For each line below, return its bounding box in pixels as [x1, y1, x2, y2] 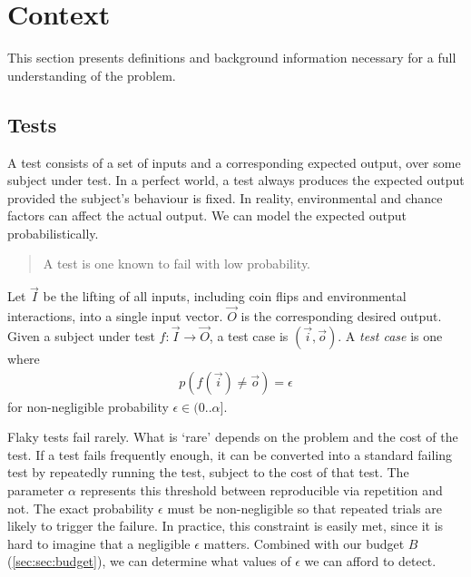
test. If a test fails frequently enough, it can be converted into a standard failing [7, 445, 453, 464]
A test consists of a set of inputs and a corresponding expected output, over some [7, 152, 461, 171]
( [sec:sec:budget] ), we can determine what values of [7, 552, 291, 571]
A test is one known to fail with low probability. [43, 254, 311, 273]
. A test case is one [338, 326, 443, 345]
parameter [7, 480, 64, 499]
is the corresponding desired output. [240, 307, 442, 326]
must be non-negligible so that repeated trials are [167, 498, 442, 517]
